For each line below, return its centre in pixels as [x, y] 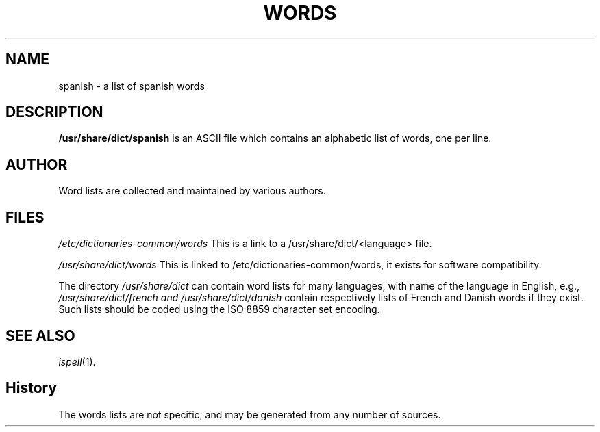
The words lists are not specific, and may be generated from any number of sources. [250, 414]
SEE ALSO [40, 335]
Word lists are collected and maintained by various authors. [192, 191]
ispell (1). [77, 361]
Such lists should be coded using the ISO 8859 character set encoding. [219, 309]
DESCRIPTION [54, 112]
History [32, 388]
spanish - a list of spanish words [132, 86]
